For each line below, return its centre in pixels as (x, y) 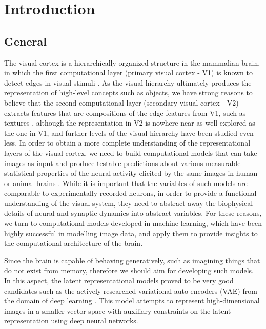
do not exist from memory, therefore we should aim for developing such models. (129, 270)
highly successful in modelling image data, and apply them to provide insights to (131, 233)
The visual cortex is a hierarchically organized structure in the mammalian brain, (132, 62)
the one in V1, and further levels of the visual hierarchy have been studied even (129, 132)
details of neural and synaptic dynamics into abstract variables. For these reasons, (133, 213)
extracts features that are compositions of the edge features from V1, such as (125, 112)
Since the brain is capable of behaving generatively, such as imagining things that (132, 260)
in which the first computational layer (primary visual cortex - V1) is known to (128, 73)
